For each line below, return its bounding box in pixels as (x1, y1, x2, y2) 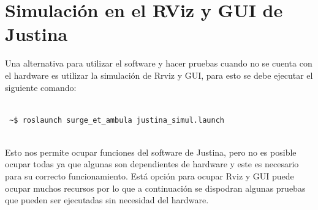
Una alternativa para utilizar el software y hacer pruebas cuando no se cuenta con (5, 57, 312, 70)
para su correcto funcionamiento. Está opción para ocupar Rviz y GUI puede (5, 170, 294, 183)
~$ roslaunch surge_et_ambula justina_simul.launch (9, 115, 224, 125)
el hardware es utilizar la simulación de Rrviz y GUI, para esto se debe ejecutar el (5, 68, 313, 81)
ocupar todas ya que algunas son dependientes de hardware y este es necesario (5, 157, 299, 170)
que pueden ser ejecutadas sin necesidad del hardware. (5, 194, 209, 206)
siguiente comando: (5, 81, 77, 93)
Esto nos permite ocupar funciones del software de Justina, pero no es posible (5, 145, 297, 158)
